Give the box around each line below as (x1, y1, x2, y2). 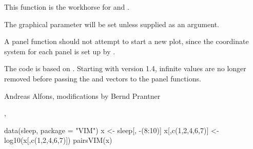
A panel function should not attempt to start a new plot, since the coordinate (4, 36, 249, 47)
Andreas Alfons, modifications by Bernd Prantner (4, 90, 161, 101)
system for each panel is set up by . (4, 46, 115, 56)
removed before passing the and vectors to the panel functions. (4, 73, 201, 83)
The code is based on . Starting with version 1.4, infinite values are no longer (4, 63, 246, 74)
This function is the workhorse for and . (4, 2, 129, 12)
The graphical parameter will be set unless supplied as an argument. (4, 18, 219, 29)
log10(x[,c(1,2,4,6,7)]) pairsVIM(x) (4, 135, 112, 145)
